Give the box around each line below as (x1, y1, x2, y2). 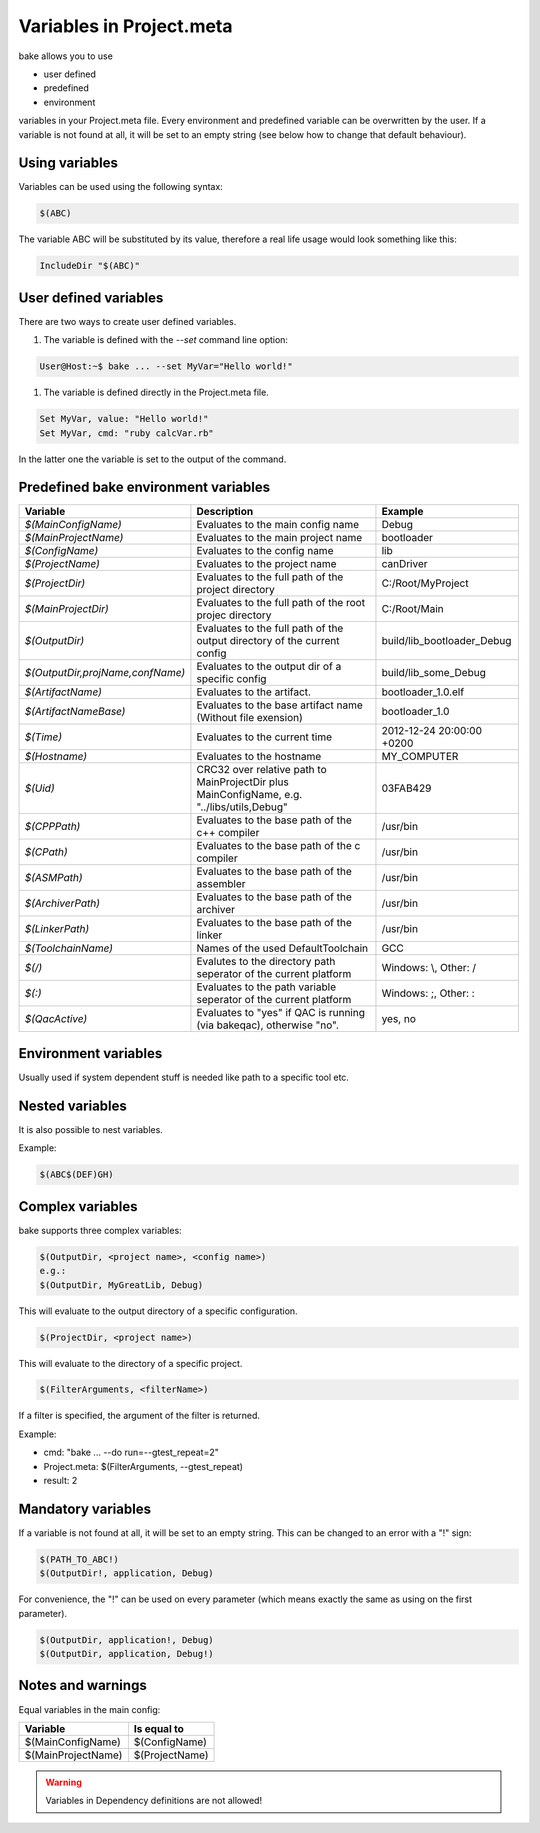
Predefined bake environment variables (18, 479, 270, 496)
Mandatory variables (18, 1500, 152, 1517)
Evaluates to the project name (196, 557, 337, 571)
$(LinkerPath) (24, 922, 90, 936)
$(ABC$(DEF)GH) (39, 1169, 114, 1180)
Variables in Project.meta (18, 15, 234, 37)
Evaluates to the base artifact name (196, 698, 364, 712)
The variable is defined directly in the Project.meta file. (43, 386, 269, 399)
